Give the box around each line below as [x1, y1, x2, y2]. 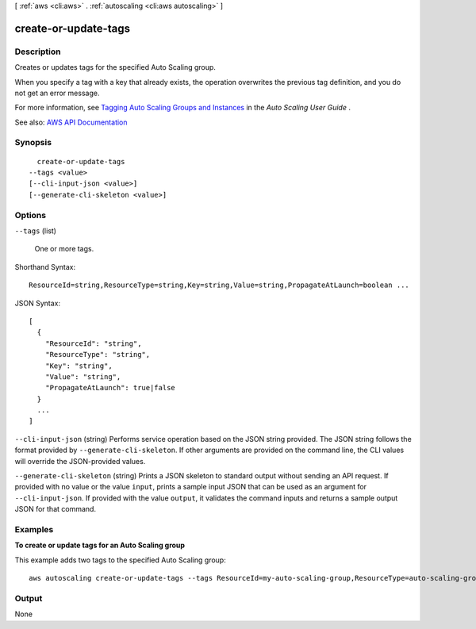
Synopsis [14, 137, 52, 148]
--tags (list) [14, 226, 57, 236]
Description [14, 46, 61, 57]
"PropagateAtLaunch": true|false [44, 383, 176, 393]
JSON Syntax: [14, 298, 61, 308]
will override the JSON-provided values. [14, 456, 146, 466]
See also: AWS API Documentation [14, 117, 128, 127]
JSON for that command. [14, 504, 97, 514]
